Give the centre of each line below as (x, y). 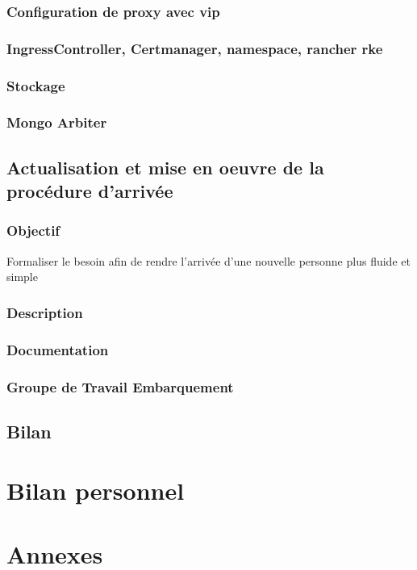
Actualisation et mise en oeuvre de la (165, 167)
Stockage (36, 85)
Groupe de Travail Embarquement (120, 386)
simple (22, 277)
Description (45, 312)
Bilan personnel (96, 490)
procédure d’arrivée (90, 191)
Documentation (58, 349)
